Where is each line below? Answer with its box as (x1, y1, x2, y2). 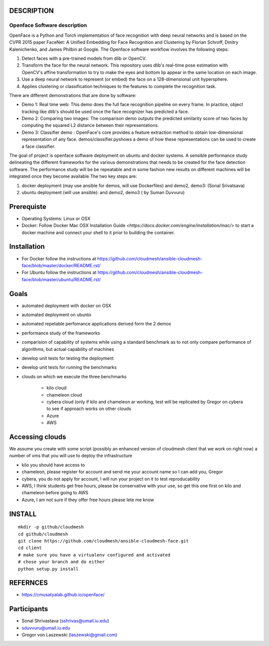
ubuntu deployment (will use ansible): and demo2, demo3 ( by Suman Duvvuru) (21, 189, 185, 195)
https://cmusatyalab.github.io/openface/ (21, 592, 105, 598)
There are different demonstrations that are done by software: (9, 92, 136, 98)
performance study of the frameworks (21, 330, 101, 336)
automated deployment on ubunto (21, 312, 92, 318)
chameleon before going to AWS (21, 490, 89, 496)
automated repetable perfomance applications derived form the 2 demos (21, 321, 171, 327)
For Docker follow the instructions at (21, 255, 97, 261)
